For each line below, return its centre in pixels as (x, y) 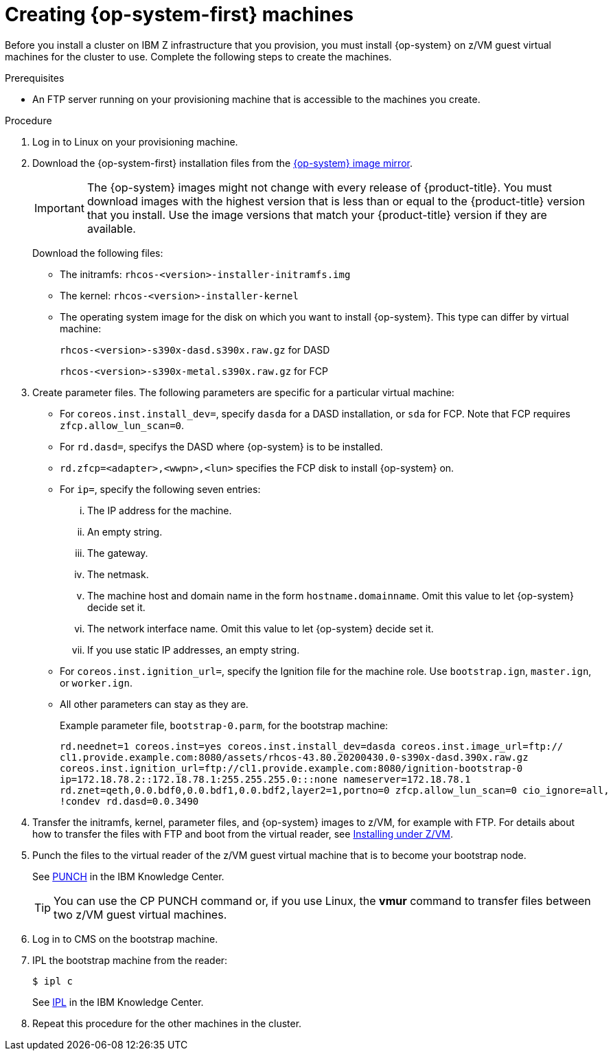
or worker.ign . (96, 682)
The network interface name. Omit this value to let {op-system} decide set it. (261, 628)
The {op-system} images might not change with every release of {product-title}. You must (319, 187)
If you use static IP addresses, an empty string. (194, 650)
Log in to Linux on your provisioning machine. (135, 141)
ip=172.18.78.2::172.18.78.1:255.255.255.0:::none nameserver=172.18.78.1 (265, 779)
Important (59, 208)
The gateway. (118, 553)
